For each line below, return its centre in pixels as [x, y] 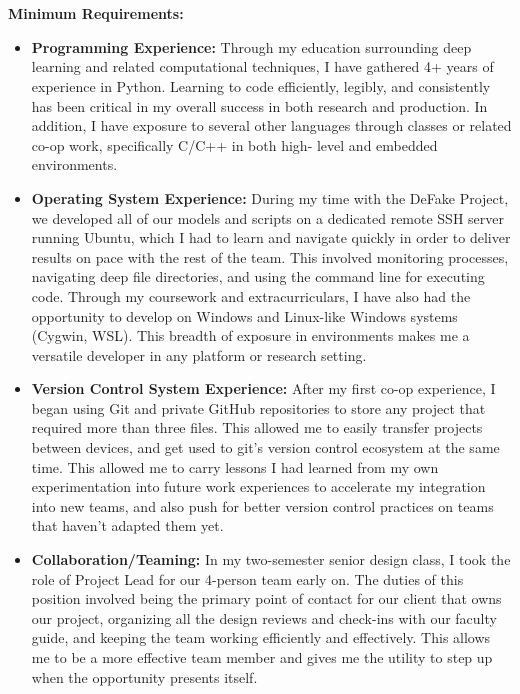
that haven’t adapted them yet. [127, 525]
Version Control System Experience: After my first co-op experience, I [263, 388]
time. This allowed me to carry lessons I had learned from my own [235, 466]
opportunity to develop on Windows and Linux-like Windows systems [244, 315]
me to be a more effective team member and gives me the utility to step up [262, 657]
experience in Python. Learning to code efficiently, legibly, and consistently [261, 85]
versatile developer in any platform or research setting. [199, 354]
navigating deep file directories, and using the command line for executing [258, 276]
